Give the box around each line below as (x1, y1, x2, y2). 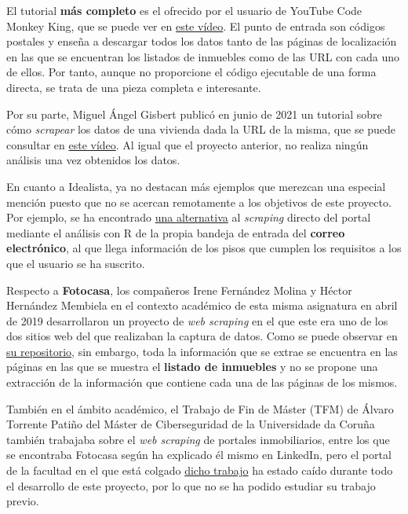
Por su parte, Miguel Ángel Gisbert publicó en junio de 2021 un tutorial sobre (6, 105, 382, 122)
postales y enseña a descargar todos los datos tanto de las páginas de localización (6, 33, 397, 50)
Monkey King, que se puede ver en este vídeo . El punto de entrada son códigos (6, 17, 385, 34)
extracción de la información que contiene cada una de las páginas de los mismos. (6, 374, 398, 391)
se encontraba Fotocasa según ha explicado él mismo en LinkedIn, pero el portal (6, 446, 392, 463)
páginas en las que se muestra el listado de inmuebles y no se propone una (6, 358, 378, 375)
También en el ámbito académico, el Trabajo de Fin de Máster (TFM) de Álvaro (6, 400, 394, 417)
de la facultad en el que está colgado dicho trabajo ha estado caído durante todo (6, 462, 393, 479)
